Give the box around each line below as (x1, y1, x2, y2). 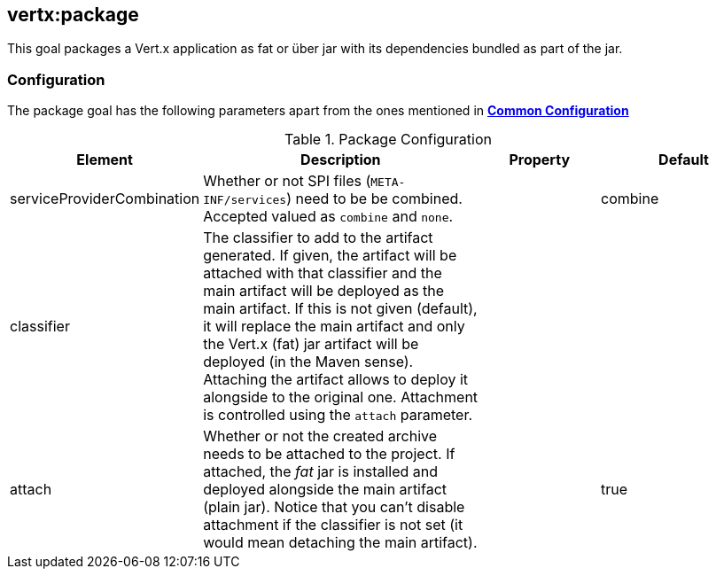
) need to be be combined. (286, 190, 463, 208)
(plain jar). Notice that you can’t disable (203, 498, 465, 517)
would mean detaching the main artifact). (203, 533, 478, 552)
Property (509, 151, 571, 169)
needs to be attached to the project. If (203, 445, 455, 463)
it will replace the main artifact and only (203, 317, 465, 336)
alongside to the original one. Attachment (203, 388, 479, 407)
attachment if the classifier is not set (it (203, 516, 463, 534)
